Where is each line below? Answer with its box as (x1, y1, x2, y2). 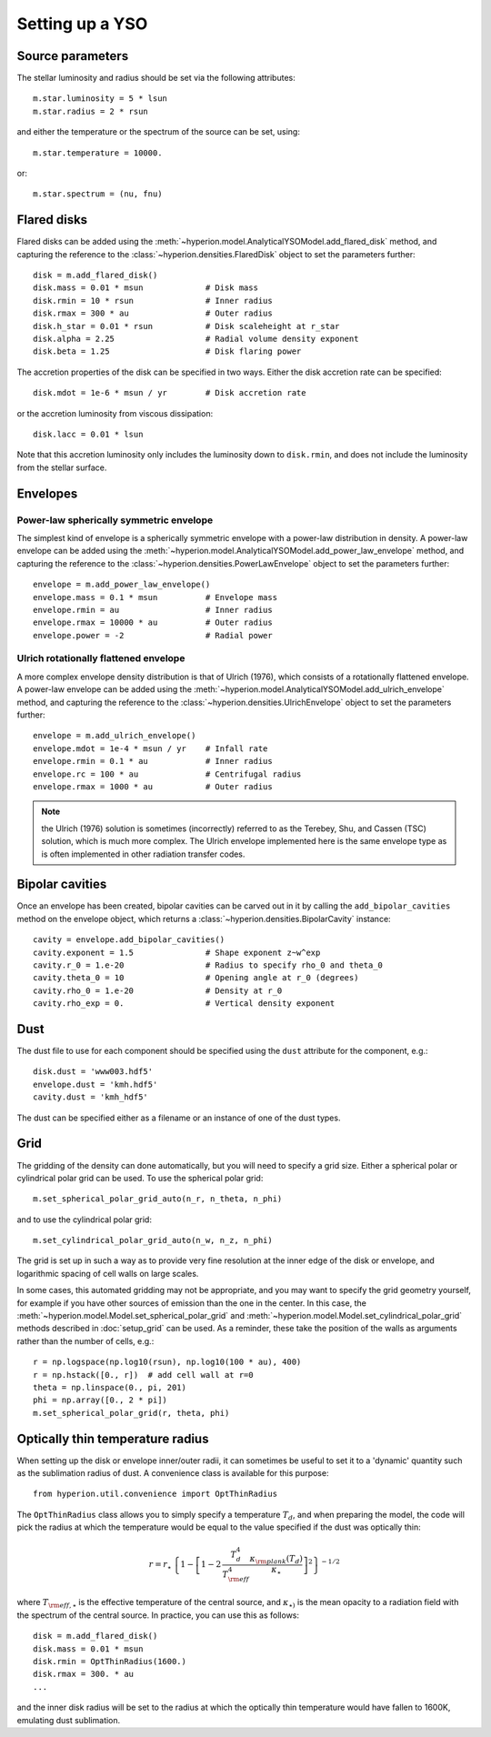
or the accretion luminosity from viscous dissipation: (16, 407, 214, 418)
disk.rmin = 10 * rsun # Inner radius (33, 296, 273, 306)
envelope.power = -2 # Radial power (33, 630, 273, 640)
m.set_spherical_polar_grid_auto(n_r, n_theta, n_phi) (33, 1194, 283, 1204)
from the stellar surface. (16, 462, 107, 473)
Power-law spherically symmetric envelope (16, 514, 214, 527)
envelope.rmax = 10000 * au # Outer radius (33, 617, 273, 628)
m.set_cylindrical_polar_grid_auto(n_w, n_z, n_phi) (33, 1235, 273, 1246)
